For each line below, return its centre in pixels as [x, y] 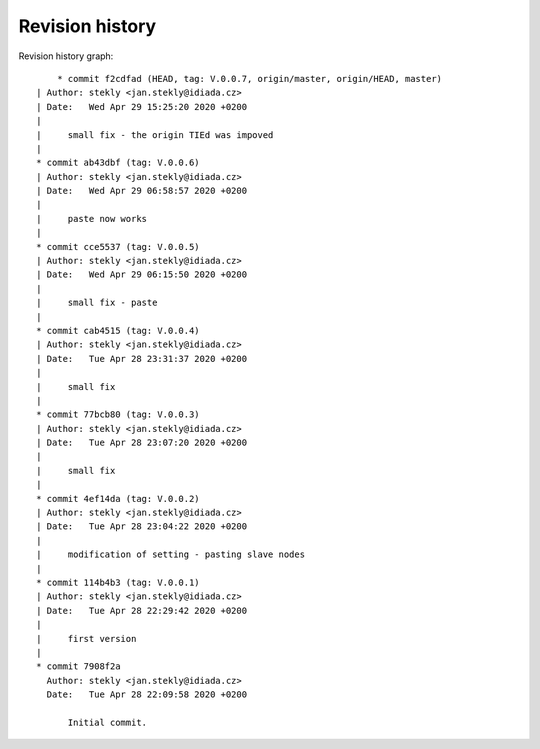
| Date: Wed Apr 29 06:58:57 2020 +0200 [142, 191]
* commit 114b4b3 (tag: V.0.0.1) [118, 582]
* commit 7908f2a [78, 666]
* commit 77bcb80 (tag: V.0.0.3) [118, 414]
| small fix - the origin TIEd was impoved [155, 134]
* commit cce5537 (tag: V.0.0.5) [118, 246]
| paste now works [92, 218]
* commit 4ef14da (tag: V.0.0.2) [118, 498]
